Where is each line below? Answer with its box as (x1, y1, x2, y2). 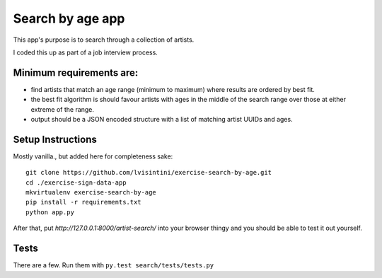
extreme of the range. (30, 105, 95, 113)
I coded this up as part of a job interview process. (13, 48, 158, 57)
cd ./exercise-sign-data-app (25, 178, 127, 187)
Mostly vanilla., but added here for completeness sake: (13, 152, 173, 161)
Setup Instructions (13, 133, 97, 145)
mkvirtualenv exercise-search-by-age (25, 188, 157, 197)
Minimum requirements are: (13, 66, 139, 79)
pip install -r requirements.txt (25, 198, 141, 207)
